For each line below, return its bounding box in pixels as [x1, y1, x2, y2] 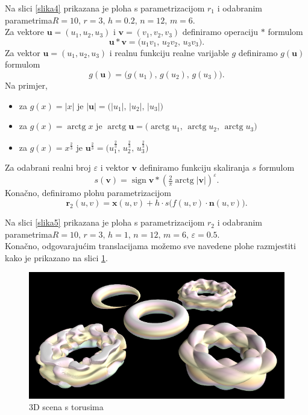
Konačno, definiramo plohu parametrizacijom [5, 186, 171, 199]
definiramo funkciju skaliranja [139, 161, 250, 174]
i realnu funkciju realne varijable [109, 46, 229, 59]
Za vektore [5, 25, 44, 38]
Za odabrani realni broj [5, 161, 91, 174]
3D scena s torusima [29, 401, 104, 413]
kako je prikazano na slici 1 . [5, 251, 108, 264]
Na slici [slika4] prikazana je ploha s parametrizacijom [5, 2, 205, 14]
